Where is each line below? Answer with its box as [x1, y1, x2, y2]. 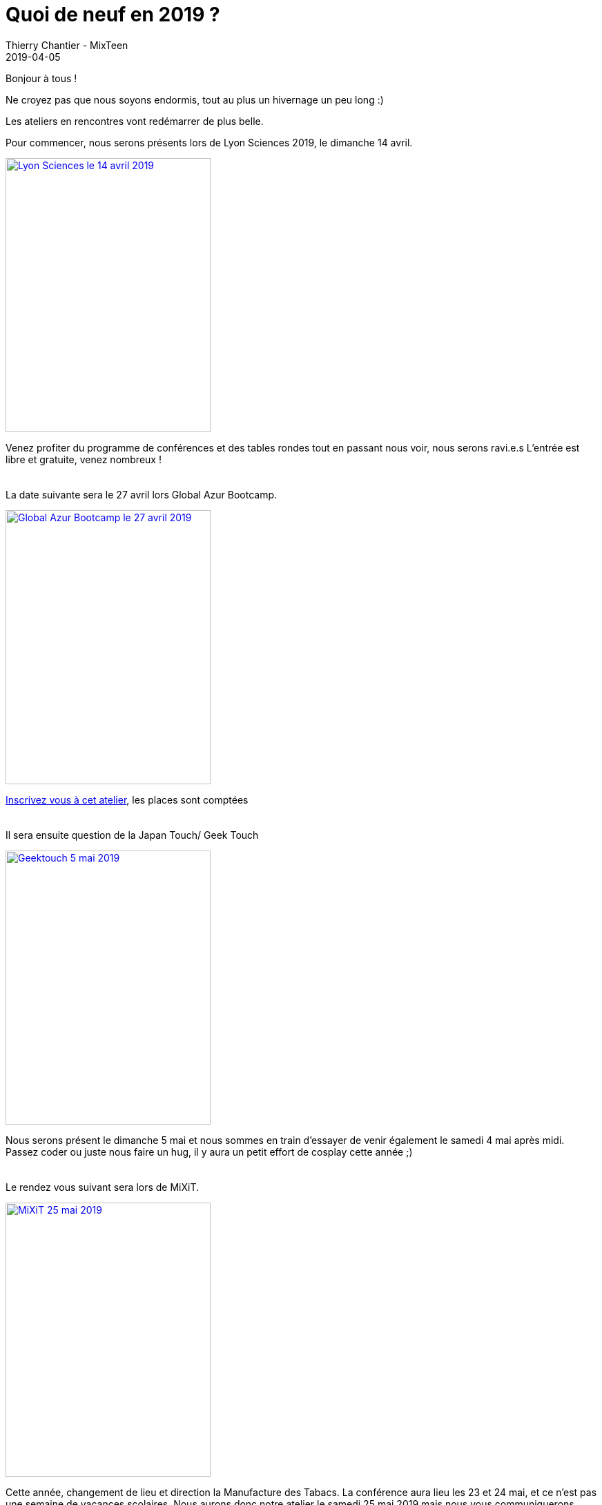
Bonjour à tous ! [6, 72, 77, 84]
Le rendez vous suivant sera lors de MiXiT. [6, 1181, 200, 1193]
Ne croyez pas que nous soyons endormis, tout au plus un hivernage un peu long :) [6, 93, 384, 106]
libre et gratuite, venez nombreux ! [6, 453, 162, 465]
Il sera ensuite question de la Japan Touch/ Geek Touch [6, 828, 259, 841]
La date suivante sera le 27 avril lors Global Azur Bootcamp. [6, 488, 278, 501]
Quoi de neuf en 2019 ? [6, 3, 220, 26]
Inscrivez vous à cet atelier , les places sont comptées [6, 793, 249, 806]
